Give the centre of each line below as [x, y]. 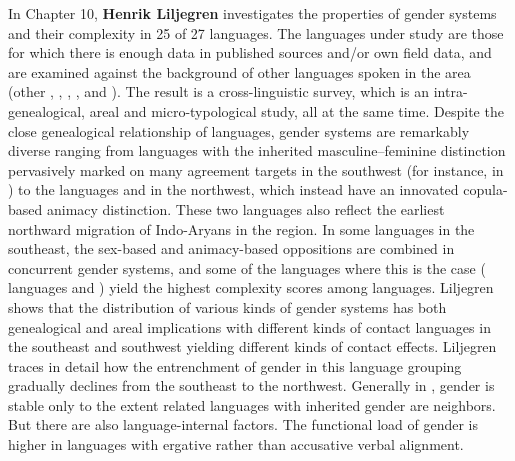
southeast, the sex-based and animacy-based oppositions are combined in [231, 248]
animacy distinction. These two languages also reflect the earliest [245, 208]
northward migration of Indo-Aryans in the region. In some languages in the [241, 228]
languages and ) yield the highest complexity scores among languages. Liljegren [251, 287]
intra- [450, 91]
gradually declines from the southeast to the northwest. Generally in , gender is [251, 385]
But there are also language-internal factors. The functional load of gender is [243, 424]
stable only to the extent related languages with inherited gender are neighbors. [252, 404]
